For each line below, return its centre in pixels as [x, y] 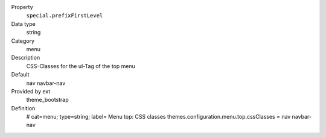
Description [26, 58]
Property [22, 7]
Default [20, 75]
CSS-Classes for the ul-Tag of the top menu [81, 66]
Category [23, 41]
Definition [23, 108]
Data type [23, 24]
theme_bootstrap [47, 100]
